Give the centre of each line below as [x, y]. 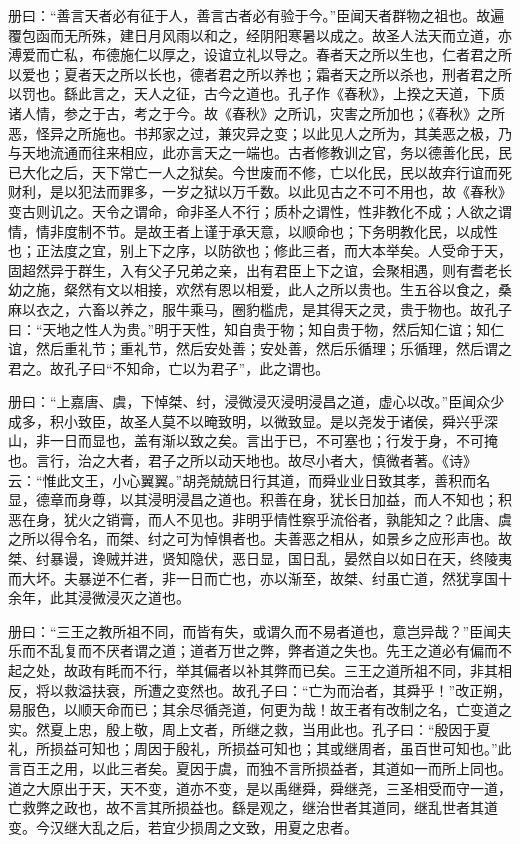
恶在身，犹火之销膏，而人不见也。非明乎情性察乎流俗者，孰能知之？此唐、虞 [260, 518]
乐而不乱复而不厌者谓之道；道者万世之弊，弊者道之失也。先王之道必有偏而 [253, 650]
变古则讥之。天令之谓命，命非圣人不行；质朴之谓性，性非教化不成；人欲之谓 [260, 210]
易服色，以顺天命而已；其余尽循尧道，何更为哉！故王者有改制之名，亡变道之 [260, 709]
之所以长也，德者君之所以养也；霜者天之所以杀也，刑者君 [294, 73]
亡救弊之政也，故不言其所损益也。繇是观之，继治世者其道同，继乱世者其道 [253, 807]
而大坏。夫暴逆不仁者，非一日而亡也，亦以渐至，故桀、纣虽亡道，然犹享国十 [260, 577]
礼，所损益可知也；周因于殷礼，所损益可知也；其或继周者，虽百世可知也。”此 [260, 748]
